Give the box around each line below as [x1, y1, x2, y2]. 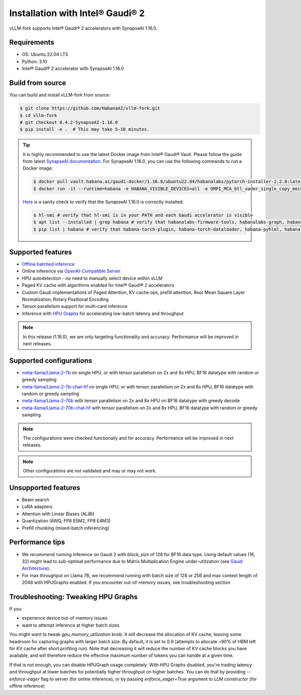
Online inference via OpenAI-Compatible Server [22, 268, 121, 274]
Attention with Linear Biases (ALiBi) [22, 511, 95, 517]
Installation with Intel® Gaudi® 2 [9, 8, 145, 19]
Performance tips [9, 538, 65, 547]
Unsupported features [9, 484, 80, 492]
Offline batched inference [22, 261, 75, 267]
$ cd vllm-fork [20, 112, 57, 118]
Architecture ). [22, 565, 51, 571]
